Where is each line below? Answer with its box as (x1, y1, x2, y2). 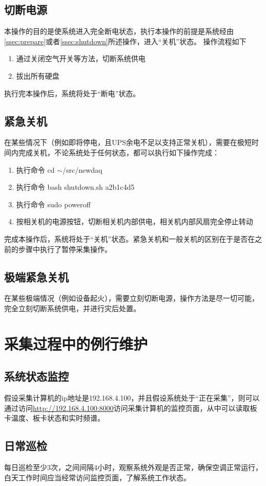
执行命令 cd (16, 164, 55, 175)
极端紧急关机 (4, 268, 69, 284)
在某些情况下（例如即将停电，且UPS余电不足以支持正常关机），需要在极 (4, 137, 244, 148)
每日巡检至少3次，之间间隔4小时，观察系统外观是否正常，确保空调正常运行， (4, 462, 262, 473)
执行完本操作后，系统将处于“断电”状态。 (4, 87, 140, 98)
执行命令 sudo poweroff (16, 199, 91, 209)
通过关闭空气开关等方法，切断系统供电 (16, 53, 146, 64)
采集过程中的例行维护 (4, 333, 148, 354)
